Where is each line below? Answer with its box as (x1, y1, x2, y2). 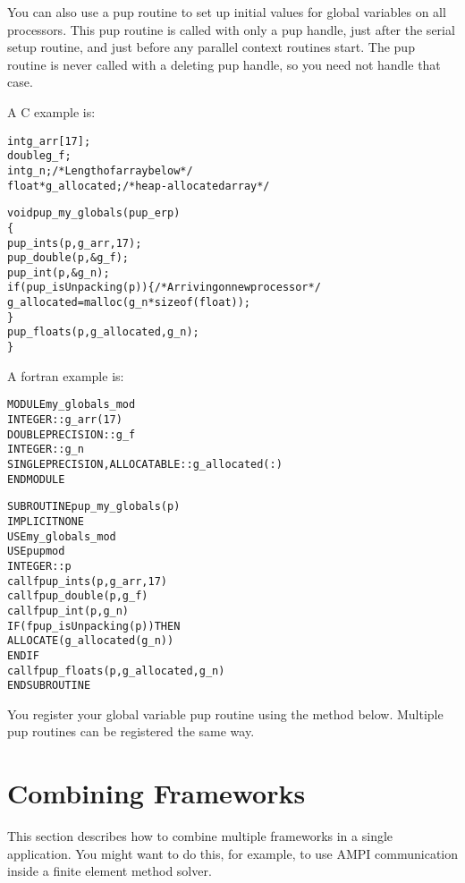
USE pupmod (7, 545, 65, 558)
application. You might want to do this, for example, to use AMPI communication (7, 844, 459, 862)
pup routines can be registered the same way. (7, 722, 255, 741)
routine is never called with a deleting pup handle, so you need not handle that (7, 55, 441, 73)
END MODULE (7, 472, 65, 486)
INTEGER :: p (7, 559, 72, 573)
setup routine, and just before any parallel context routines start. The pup (7, 38, 415, 56)
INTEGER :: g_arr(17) (7, 413, 123, 426)
